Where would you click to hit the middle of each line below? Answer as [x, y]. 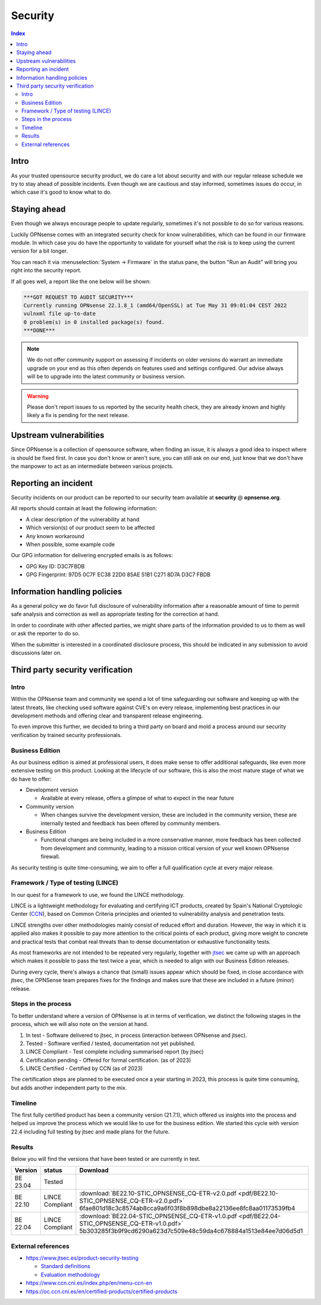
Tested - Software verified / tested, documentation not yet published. [111, 1043]
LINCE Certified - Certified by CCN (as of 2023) [84, 1068]
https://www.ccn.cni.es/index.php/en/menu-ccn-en [89, 1283]
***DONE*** [39, 330]
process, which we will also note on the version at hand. [80, 1024]
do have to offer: [31, 779]
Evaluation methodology [70, 1275]
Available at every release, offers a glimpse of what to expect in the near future [137, 798]
